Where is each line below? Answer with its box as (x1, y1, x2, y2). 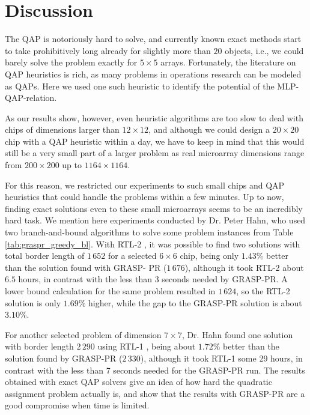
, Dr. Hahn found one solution (181, 328, 293, 341)
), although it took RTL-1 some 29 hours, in (140, 351, 303, 364)
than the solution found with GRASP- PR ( (5, 261, 167, 273)
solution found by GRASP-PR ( (5, 351, 123, 364)
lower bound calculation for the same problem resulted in (5, 285, 216, 297)
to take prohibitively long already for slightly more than (5, 44, 211, 56)
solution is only (5, 296, 61, 309)
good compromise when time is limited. (5, 399, 150, 411)
